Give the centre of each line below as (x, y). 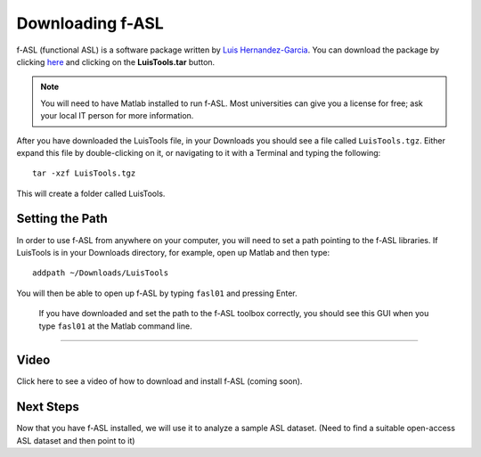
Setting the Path (62, 219)
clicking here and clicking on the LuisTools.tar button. (116, 61)
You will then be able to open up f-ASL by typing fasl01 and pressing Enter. (157, 293)
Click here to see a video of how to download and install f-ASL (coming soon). (159, 381)
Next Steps (48, 407)
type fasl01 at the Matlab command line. (115, 326)
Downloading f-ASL (90, 23)
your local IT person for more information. (117, 116)
